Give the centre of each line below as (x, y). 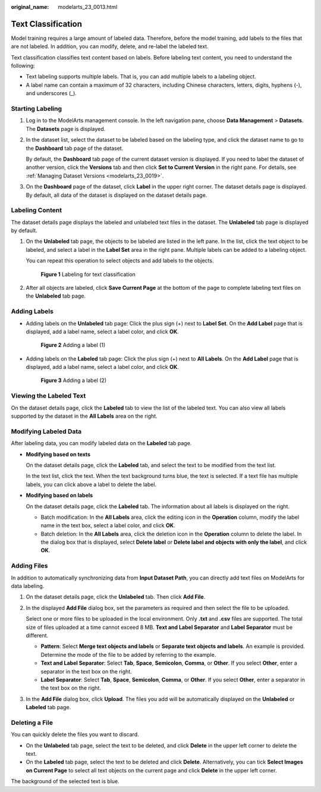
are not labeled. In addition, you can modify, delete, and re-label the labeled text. (110, 46)
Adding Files (29, 566)
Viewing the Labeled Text (48, 396)
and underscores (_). (51, 93)
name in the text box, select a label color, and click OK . (108, 525)
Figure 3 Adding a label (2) (74, 380)
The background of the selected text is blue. (65, 781)
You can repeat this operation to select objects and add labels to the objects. (120, 261)
